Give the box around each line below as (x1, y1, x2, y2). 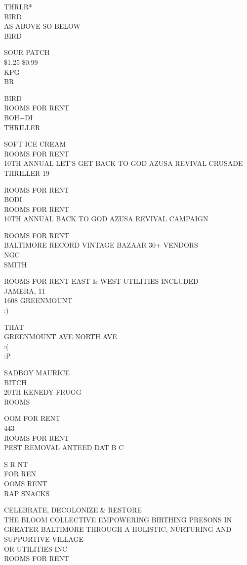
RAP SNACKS (4, 488, 50, 498)
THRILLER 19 (4, 167, 49, 178)
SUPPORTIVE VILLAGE (4, 533, 83, 544)
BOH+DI (4, 112, 33, 122)
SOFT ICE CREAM (4, 139, 66, 149)
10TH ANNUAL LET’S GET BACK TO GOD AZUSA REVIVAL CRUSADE (4, 158, 243, 168)
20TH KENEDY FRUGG (4, 387, 82, 397)
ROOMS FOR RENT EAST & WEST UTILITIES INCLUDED (4, 276, 199, 286)
